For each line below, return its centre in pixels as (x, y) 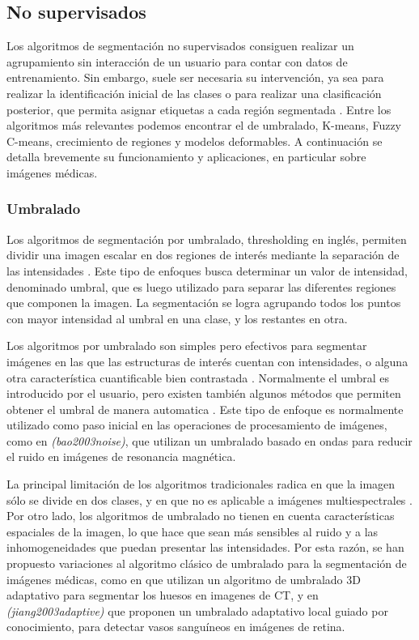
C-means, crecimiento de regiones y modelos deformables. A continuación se (195, 141)
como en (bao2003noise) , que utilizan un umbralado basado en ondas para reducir (209, 440)
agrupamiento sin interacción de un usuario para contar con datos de (177, 61)
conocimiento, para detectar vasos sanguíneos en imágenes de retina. (176, 627)
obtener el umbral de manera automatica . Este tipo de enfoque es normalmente (205, 409)
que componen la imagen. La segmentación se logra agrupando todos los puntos (204, 303)
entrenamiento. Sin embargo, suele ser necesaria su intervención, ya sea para (195, 77)
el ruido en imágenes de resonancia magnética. (121, 457)
